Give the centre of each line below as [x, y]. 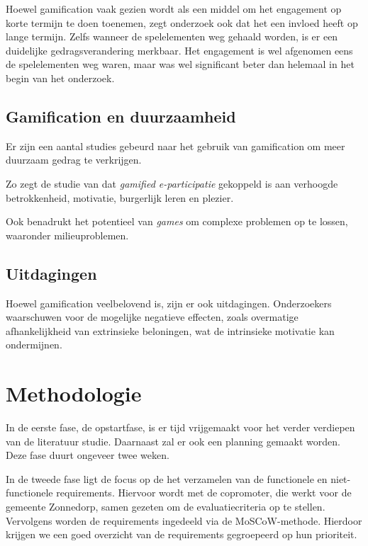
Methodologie [74, 393]
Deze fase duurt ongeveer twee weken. [88, 455]
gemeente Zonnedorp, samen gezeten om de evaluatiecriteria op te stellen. [166, 506]
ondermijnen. [34, 345]
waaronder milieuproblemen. [67, 235]
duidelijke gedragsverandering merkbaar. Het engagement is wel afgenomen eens [179, 50]
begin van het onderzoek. [60, 78]
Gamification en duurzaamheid [121, 116]
